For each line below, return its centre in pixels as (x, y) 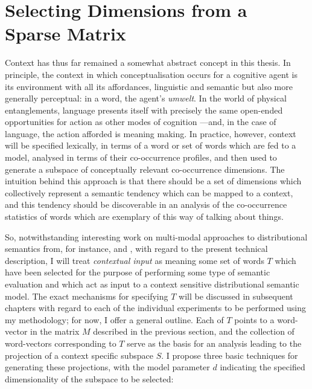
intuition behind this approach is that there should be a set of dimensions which (153, 181)
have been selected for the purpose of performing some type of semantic (138, 272)
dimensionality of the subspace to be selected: (89, 378)
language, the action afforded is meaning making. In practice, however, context (151, 133)
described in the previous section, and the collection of (194, 331)
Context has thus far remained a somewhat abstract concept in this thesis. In (148, 63)
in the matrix (55, 331)
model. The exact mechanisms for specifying (87, 296)
